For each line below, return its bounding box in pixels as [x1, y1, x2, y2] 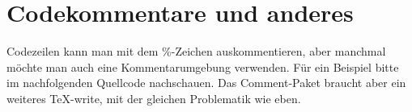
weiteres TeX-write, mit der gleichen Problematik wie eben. [6, 89, 301, 106]
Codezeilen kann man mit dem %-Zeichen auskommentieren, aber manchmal [6, 43, 386, 60]
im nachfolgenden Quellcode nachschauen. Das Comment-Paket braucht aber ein [6, 74, 406, 91]
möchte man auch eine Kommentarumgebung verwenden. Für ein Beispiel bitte [6, 58, 399, 75]
